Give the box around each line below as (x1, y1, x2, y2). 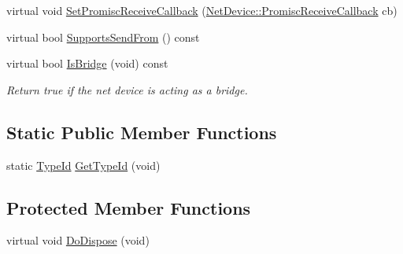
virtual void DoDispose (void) (6, 232, 150, 248)
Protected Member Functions (6, 195, 251, 219)
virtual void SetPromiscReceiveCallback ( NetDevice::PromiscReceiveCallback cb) (6, 2, 397, 18)
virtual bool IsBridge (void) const (6, 55, 168, 72)
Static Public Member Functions (6, 120, 277, 144)
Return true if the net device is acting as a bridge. (6, 81, 248, 98)
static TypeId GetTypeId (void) (6, 156, 161, 173)
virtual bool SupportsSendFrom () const (6, 28, 200, 45)
